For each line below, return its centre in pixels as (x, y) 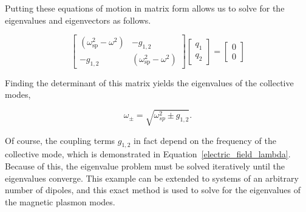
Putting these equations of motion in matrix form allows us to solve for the (145, 8)
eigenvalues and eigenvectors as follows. (78, 20)
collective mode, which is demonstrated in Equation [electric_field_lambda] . (148, 154)
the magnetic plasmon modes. (60, 201)
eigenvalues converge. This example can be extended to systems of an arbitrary (152, 178)
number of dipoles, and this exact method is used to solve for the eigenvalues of (153, 190)
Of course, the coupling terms (60, 140)
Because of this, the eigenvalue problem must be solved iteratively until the (145, 166)
